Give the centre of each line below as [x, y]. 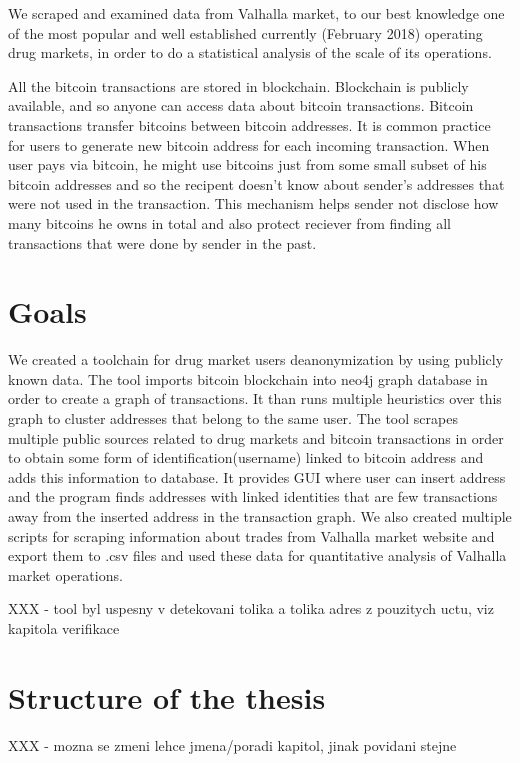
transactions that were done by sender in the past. [162, 242]
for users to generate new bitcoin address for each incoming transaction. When [249, 144]
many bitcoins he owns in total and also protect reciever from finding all [229, 222]
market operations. [65, 574]
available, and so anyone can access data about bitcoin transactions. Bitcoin [241, 105]
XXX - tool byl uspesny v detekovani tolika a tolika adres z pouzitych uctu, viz [251, 608]
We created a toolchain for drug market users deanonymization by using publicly [256, 359]
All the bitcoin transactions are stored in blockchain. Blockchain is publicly [238, 85]
